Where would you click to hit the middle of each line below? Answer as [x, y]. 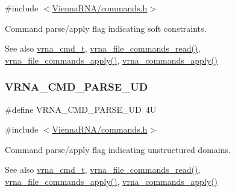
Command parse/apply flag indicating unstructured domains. [118, 149]
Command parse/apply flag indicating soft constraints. [106, 28]
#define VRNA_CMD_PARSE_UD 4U [81, 109]
